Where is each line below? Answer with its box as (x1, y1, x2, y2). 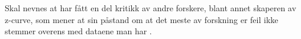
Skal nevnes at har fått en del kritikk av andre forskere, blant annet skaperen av (5, 2, 296, 14)
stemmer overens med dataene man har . (5, 25, 152, 37)
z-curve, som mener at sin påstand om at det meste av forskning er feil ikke (5, 13, 279, 25)
